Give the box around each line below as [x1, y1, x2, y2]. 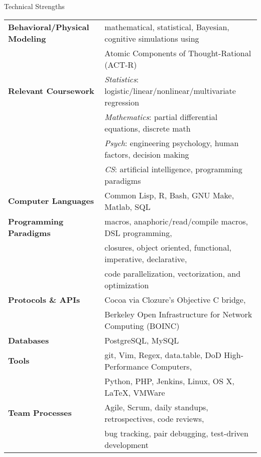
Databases [8, 334, 49, 346]
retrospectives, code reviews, [104, 412, 204, 424]
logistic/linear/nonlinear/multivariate [104, 84, 236, 96]
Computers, [151, 360, 192, 372]
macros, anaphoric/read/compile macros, [104, 215, 248, 227]
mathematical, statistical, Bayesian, [104, 21, 229, 33]
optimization [104, 279, 149, 291]
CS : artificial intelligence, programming [104, 163, 242, 175]
